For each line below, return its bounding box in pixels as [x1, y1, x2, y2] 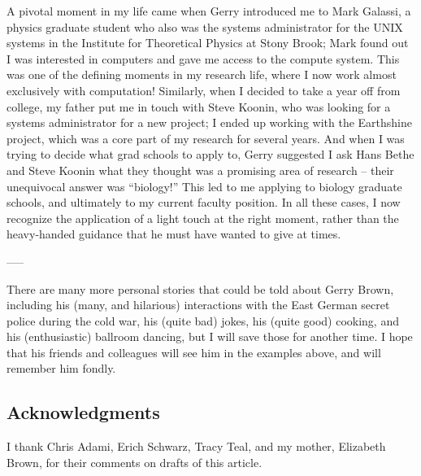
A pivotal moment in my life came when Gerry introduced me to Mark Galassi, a [7, 2, 411, 19]
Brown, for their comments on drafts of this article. [7, 453, 263, 470]
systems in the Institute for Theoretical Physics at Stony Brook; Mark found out [7, 34, 409, 51]
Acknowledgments [7, 400, 160, 425]
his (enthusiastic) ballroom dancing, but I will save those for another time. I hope [7, 328, 413, 345]
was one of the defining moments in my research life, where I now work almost [7, 66, 397, 83]
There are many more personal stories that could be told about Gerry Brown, [7, 280, 394, 297]
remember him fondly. [7, 360, 116, 377]
